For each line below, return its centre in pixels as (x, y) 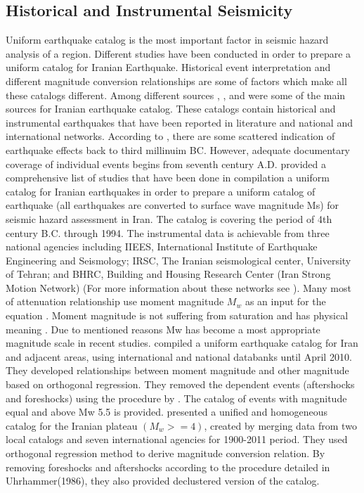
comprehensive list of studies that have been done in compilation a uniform (168, 178)
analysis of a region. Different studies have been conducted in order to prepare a (178, 53)
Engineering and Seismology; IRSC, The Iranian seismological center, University (178, 260)
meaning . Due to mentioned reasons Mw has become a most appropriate (163, 329)
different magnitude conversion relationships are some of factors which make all (176, 81)
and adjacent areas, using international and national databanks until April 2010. (179, 356)
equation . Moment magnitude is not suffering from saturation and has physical (177, 315)
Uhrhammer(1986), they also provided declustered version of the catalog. (163, 481)
